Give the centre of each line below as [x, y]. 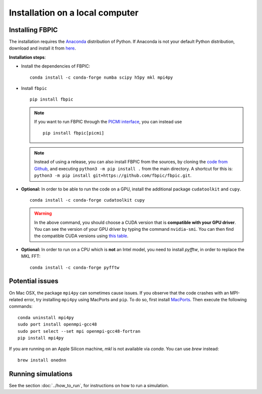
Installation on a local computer [74, 13]
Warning [43, 213]
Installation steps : [27, 57]
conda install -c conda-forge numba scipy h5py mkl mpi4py [101, 77]
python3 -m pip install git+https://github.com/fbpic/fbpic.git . [113, 175]
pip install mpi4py [41, 338]
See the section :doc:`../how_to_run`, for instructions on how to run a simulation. [89, 385]
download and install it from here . [42, 48]
